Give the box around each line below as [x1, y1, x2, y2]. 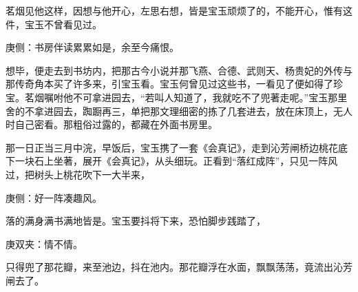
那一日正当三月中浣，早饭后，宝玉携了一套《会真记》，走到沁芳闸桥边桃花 [6, 140, 338, 154]
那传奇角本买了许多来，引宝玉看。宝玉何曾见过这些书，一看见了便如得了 [6, 76, 333, 91]
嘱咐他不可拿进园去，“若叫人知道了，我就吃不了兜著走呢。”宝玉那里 [43, 90, 348, 104]
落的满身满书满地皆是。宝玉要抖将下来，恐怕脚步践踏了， [6, 213, 266, 228]
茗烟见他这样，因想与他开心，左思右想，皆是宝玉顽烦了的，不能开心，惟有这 [6, 3, 352, 17]
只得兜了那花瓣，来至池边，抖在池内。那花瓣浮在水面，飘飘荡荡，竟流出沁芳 [6, 260, 352, 274]
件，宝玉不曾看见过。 [6, 17, 102, 31]
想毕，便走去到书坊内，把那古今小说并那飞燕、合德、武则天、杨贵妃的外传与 [6, 63, 352, 77]
